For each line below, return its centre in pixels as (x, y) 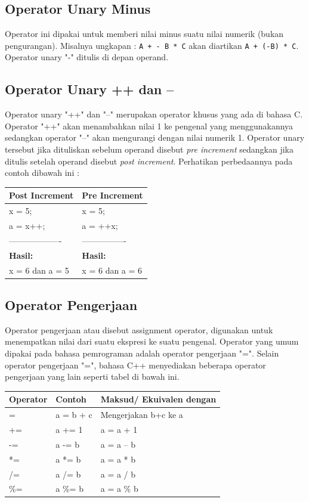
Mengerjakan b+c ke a (142, 415)
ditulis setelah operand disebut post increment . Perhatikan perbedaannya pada (149, 161)
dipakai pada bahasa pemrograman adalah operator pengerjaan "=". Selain (142, 353)
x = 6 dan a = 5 (39, 270)
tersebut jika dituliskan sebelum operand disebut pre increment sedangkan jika (149, 149)
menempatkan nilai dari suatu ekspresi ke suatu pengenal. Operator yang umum (152, 341)
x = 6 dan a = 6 (112, 270)
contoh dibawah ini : (42, 173)
